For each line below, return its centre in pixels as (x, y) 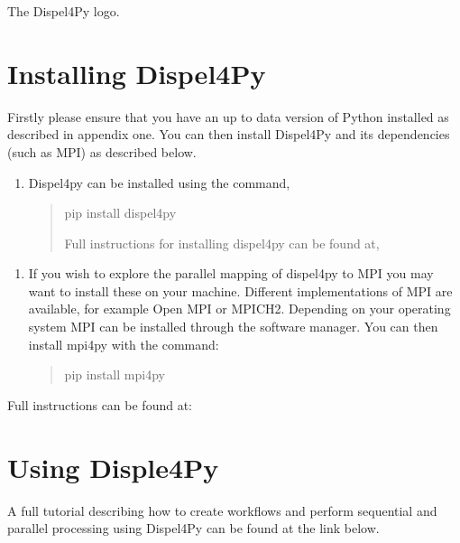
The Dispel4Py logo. (64, 11)
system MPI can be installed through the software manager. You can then (233, 327)
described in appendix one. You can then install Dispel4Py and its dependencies (229, 134)
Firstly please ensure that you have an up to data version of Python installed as (228, 116)
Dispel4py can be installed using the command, (159, 182)
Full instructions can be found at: (100, 404)
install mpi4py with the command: (124, 344)
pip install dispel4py (120, 213)
